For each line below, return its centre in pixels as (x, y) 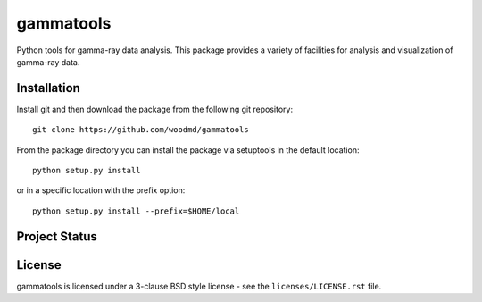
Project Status (57, 236)
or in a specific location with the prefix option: (101, 190)
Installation (48, 88)
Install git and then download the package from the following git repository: (155, 109)
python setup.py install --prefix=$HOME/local (136, 211)
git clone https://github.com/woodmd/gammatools (141, 130)
